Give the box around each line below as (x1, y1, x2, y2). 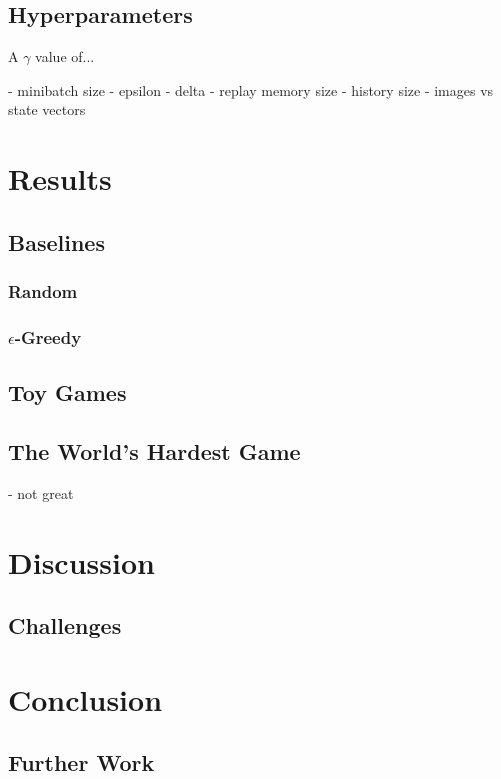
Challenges (8, 610, 122, 641)
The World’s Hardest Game (8, 436, 301, 466)
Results (8, 158, 112, 199)
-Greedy (14, 324, 82, 349)
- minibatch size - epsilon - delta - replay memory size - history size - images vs (8, 79, 494, 100)
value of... (35, 46, 95, 67)
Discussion (8, 541, 155, 582)
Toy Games (8, 377, 127, 408)
